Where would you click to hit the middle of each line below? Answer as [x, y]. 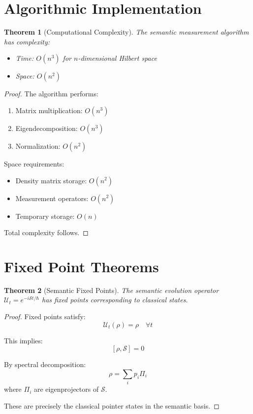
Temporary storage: [45, 216]
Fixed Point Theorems [81, 266]
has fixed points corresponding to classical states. [115, 300]
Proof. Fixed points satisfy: [45, 316]
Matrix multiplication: [49, 110]
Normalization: [38, 145]
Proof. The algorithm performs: [51, 94]
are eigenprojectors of [66, 389]
